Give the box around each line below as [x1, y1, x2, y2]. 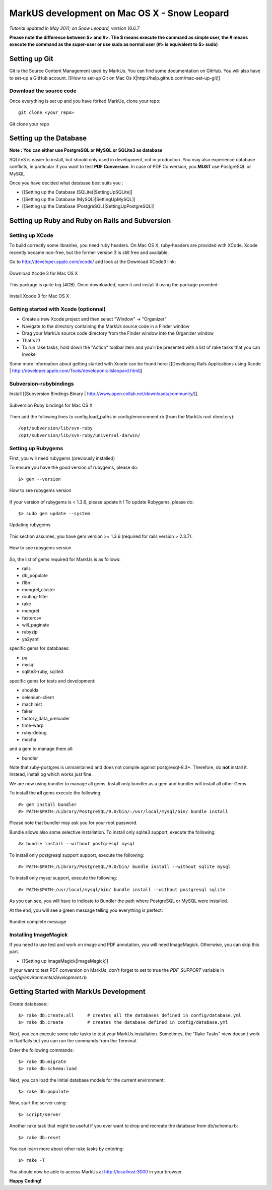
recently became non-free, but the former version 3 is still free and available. [9, 249, 169, 256]
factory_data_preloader [22, 715, 70, 721]
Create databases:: [9, 1000, 49, 1007]
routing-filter [22, 594, 49, 600]
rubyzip [22, 629, 38, 635]
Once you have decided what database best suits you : [9, 180, 123, 186]
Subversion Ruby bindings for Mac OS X [9, 402, 93, 408]
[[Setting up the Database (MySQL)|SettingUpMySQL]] [22, 196, 135, 202]
